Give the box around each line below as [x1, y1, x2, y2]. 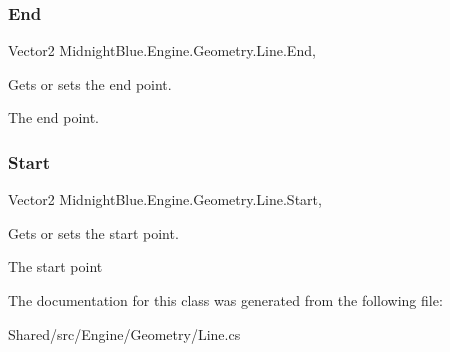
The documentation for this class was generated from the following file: [8, 290, 443, 310]
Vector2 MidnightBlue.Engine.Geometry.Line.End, [8, 40, 316, 61]
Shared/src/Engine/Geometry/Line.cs [8, 323, 241, 344]
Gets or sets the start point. [8, 222, 179, 243]
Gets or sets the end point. [8, 73, 172, 94]
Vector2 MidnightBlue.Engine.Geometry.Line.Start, [8, 189, 322, 210]
